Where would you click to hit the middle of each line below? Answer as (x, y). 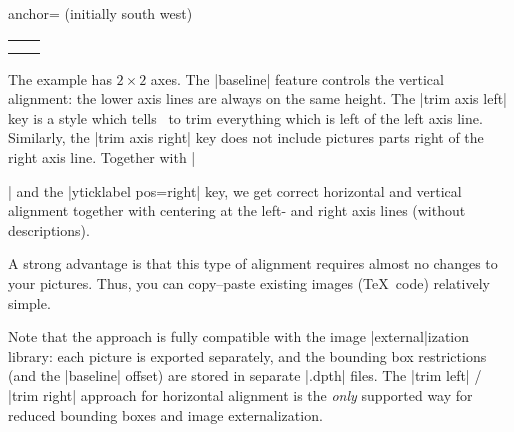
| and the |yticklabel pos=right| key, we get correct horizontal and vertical (235, 190)
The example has (60, 78)
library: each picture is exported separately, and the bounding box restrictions (247, 355)
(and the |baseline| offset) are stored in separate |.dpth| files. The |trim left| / (245, 375)
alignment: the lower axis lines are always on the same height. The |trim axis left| (257, 98)
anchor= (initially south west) (100, 13)
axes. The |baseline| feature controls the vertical (297, 78)
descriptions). (49, 229)
